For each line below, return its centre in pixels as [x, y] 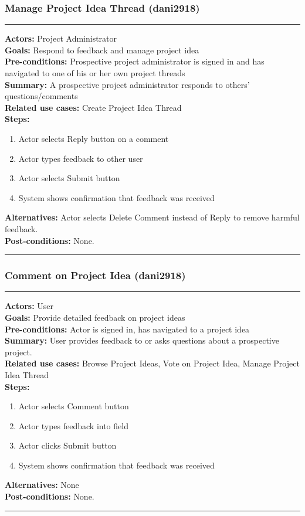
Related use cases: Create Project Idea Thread [93, 107]
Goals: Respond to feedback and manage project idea [102, 50]
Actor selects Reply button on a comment [94, 138]
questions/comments [41, 96]
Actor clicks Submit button [67, 445]
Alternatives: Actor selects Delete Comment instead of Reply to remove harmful [152, 217]
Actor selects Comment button [74, 406]
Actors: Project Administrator [61, 38]
